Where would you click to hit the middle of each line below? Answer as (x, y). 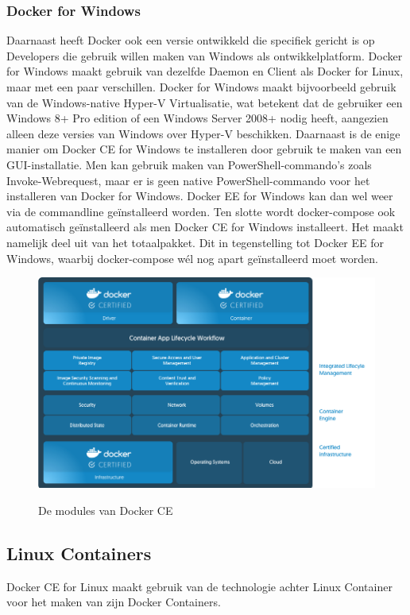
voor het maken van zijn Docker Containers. (114, 602)
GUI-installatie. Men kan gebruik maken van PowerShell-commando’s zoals (189, 164)
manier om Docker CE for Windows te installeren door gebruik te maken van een (204, 149)
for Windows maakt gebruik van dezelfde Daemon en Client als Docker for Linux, (205, 71)
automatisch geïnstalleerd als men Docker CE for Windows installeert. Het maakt (205, 227)
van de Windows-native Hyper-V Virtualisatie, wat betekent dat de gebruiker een (205, 102)
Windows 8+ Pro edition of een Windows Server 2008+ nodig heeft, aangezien (197, 118)
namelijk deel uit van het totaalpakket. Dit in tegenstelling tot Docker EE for (195, 242)
